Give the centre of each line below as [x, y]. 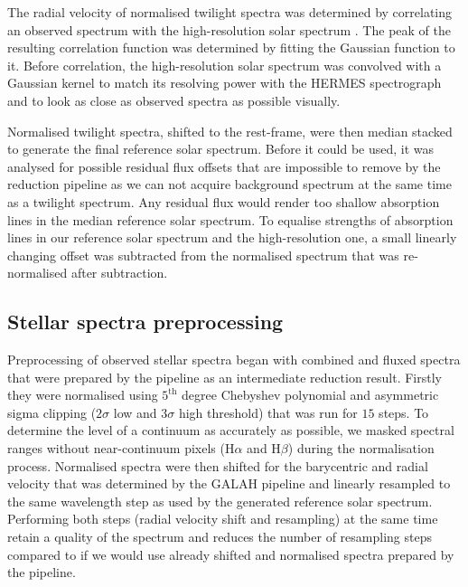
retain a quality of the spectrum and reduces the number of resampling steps [220, 537]
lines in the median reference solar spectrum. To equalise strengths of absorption [230, 219]
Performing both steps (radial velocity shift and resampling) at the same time [223, 519]
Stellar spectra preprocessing [145, 322]
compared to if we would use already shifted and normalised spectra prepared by [231, 554]
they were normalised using [83, 395]
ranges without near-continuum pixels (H [121, 448]
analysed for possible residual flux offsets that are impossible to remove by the [224, 166]
